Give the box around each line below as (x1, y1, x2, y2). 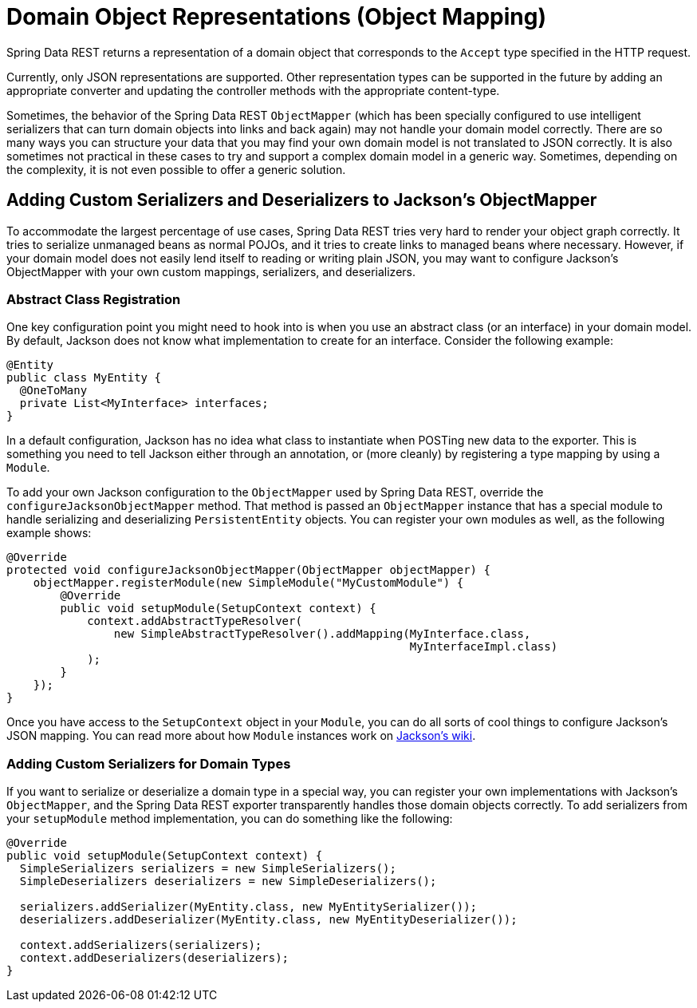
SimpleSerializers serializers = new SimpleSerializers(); (19, 862, 396, 876)
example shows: (6, 526, 92, 540)
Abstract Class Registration (6, 291, 181, 307)
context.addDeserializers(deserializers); (19, 951, 289, 965)
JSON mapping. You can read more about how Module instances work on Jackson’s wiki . (6, 729, 476, 743)
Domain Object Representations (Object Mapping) (6, 3, 546, 30)
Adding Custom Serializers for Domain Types (6, 755, 291, 772)
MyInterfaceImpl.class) (409, 640, 558, 654)
